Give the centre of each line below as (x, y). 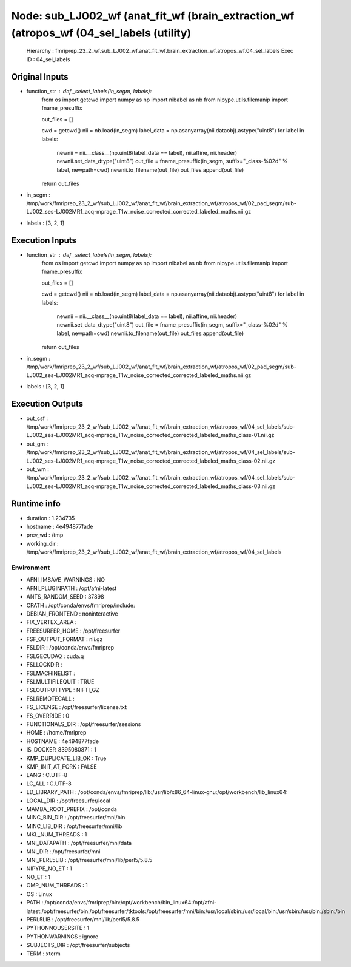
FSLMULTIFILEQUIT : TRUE (60, 682)
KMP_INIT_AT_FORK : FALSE (62, 766)
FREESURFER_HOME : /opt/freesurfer (73, 631)
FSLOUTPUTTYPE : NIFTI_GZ (63, 690)
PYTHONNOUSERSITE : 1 (58, 928)
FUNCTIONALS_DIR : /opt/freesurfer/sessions (84, 724)
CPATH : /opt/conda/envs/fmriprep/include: (81, 605)
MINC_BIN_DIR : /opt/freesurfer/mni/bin (76, 818)
